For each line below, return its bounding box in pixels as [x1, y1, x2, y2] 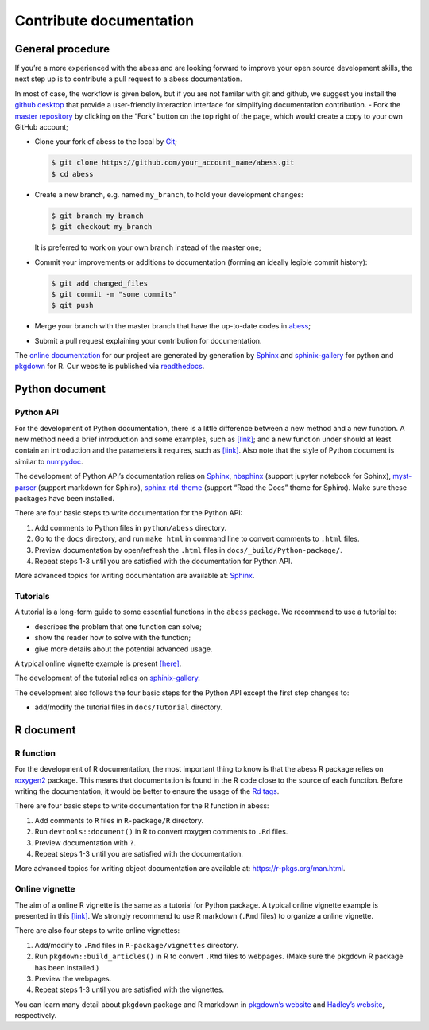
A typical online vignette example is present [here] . [14, 659, 182, 668]
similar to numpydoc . [14, 457, 83, 466]
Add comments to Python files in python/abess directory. [34, 523, 227, 532]
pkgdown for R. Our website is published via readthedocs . [14, 362, 205, 371]
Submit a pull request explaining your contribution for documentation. [34, 336, 262, 345]
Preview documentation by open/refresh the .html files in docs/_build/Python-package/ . [34, 545, 342, 554]
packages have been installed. [14, 493, 115, 503]
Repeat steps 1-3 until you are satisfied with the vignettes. [34, 985, 225, 994]
